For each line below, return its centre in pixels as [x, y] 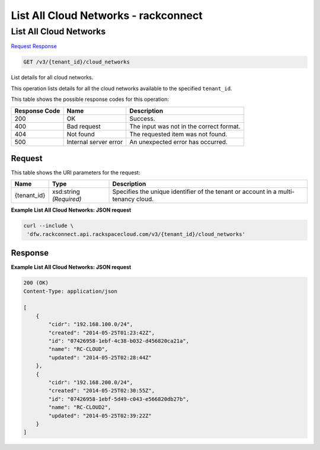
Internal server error [95, 142]
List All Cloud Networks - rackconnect [107, 15]
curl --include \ [49, 226]
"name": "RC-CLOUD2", [80, 407]
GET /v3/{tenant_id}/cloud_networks [77, 62]
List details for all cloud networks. [52, 78]
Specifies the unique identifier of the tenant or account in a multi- [204, 192]
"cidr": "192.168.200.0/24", [91, 382]
